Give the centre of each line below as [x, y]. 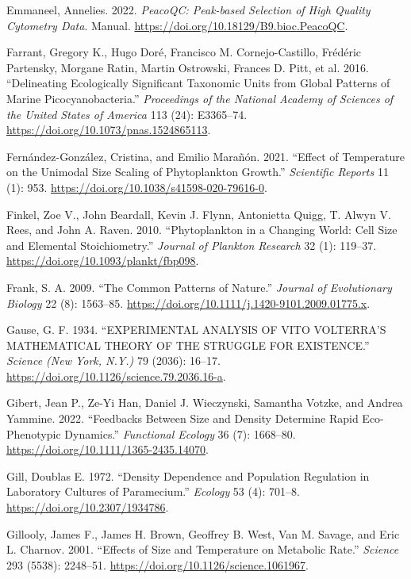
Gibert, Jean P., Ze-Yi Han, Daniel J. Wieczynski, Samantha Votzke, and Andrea [205, 403]
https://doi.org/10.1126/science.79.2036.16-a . [116, 376]
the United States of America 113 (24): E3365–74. [127, 114]
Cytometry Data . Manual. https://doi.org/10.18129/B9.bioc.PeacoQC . [177, 25]
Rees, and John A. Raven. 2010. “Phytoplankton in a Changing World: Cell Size [202, 230]
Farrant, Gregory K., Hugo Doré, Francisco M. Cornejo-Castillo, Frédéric [184, 52]
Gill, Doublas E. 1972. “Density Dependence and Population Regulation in [188, 475]
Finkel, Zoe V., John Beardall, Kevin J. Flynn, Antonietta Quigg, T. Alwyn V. [199, 214]
